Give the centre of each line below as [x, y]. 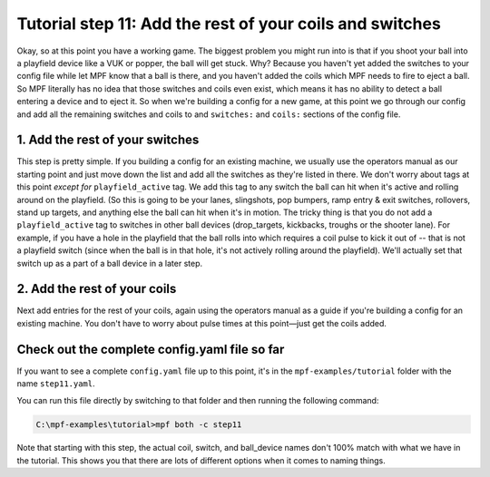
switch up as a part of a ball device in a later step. [110, 263]
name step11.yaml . [56, 384]
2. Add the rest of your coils [97, 289]
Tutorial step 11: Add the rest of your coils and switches [229, 24]
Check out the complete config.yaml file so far [151, 349]
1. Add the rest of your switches [108, 140]
